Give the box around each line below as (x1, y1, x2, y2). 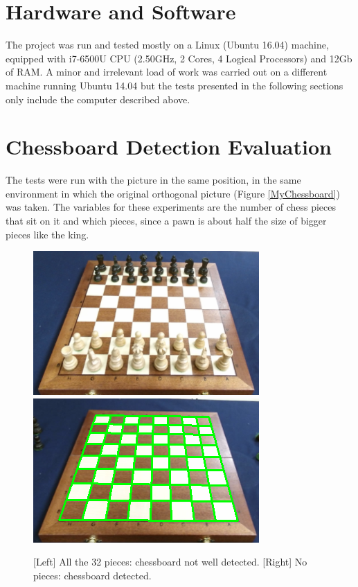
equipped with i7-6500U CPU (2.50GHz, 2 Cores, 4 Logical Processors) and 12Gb (6, 51, 352, 65)
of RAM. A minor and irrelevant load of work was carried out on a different (6, 64, 328, 79)
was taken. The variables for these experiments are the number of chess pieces (6, 200, 337, 214)
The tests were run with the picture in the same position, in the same (6, 173, 301, 187)
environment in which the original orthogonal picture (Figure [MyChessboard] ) (6, 186, 340, 200)
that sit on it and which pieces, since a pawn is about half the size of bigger (6, 213, 327, 227)
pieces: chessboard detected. (33, 568, 152, 582)
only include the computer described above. (6, 91, 190, 106)
